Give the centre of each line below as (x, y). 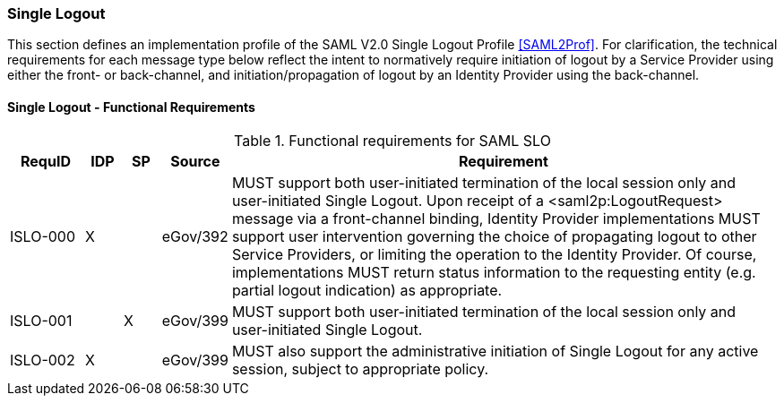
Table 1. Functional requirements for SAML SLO (392, 140)
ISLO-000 (43, 236)
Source (195, 161)
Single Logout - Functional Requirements (131, 107)
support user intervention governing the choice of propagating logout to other (494, 236)
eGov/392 (195, 236)
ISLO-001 (41, 320)
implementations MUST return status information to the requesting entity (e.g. (494, 272)
